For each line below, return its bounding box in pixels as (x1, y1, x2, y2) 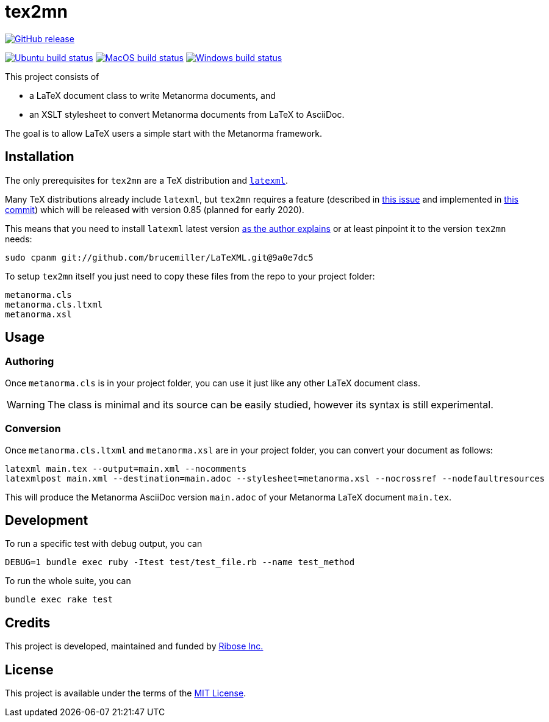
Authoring (5, 355, 54, 368)
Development (5, 512, 88, 528)
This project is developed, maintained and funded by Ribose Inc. (5, 641, 264, 652)
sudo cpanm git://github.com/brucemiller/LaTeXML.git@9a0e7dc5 (5, 252, 314, 262)
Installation (5, 149, 74, 165)
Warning (7, 398, 45, 411)
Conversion (5, 422, 61, 435)
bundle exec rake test (5, 594, 113, 605)
